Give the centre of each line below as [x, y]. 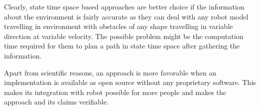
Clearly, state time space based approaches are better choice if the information [124, 6]
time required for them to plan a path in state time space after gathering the [122, 46]
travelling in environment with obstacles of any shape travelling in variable [118, 26]
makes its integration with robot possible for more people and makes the [115, 92]
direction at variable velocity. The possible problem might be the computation [124, 36]
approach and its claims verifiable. [56, 102]
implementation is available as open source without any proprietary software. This [130, 82]
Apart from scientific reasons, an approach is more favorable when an [110, 72]
